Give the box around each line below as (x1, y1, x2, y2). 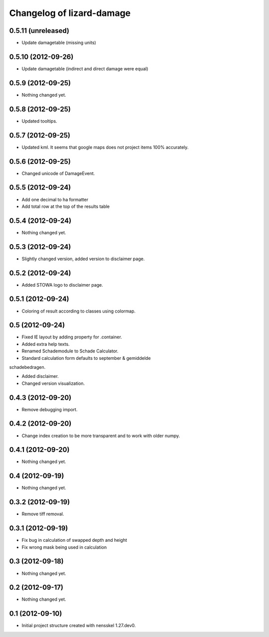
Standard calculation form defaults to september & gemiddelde (21, 355, 151, 361)
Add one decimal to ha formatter (21, 196, 89, 202)
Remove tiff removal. (21, 511, 64, 517)
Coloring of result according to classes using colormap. (21, 308, 136, 314)
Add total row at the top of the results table (21, 203, 110, 209)
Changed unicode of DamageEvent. (21, 170, 95, 176)
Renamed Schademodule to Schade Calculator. (21, 348, 119, 354)
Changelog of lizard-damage (9, 7, 131, 18)
